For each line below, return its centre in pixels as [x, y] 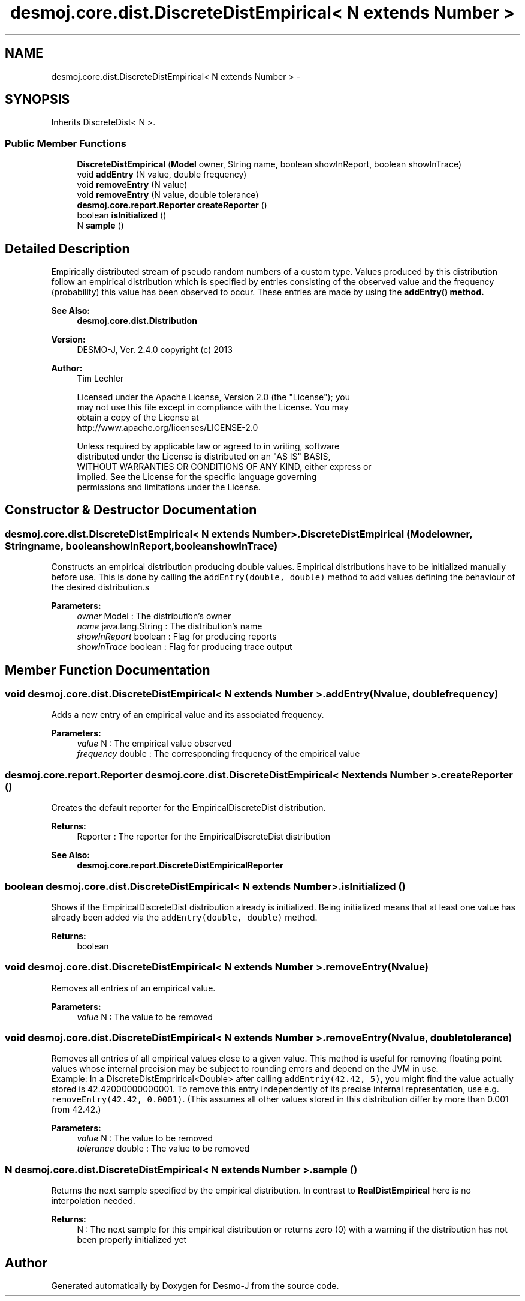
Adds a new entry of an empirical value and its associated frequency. [188, 715]
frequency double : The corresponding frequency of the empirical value [218, 754]
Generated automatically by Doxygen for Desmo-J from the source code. [195, 1286]
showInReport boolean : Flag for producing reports [177, 637]
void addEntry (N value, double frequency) [162, 175]
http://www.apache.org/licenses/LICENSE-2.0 [168, 428]
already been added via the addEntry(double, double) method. [184, 917]
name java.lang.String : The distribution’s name [170, 626]
